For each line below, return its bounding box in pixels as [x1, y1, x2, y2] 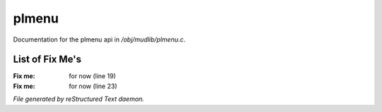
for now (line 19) [69, 72, 116, 80]
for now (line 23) [69, 82, 117, 90]
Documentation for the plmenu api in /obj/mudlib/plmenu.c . [13, 35, 186, 44]
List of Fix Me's [13, 54, 81, 66]
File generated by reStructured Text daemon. [13, 95, 144, 104]
